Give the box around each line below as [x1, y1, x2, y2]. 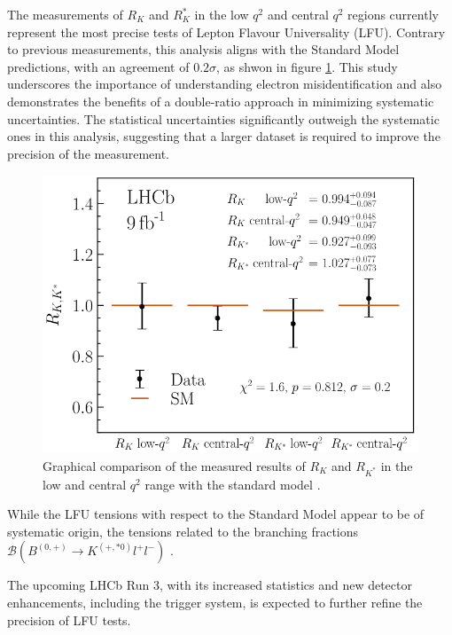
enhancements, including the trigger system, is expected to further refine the [7, 593, 423, 611]
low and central [43, 474, 127, 493]
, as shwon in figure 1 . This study [216, 57, 398, 75]
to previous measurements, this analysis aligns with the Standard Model [7, 40, 400, 59]
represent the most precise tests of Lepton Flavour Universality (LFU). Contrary [7, 22, 446, 41]
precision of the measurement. [7, 144, 169, 162]
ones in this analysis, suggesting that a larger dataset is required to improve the [7, 127, 440, 145]
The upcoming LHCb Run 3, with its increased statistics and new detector [7, 576, 412, 594]
